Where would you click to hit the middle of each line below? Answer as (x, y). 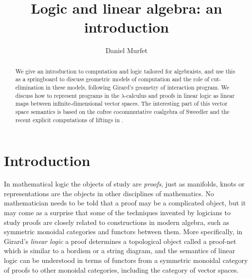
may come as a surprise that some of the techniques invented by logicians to (117, 213)
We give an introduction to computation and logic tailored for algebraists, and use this (125, 71)
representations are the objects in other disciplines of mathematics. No (109, 193)
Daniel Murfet (126, 50)
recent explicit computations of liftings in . (69, 120)
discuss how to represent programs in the (67, 95)
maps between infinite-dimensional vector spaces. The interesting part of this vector (121, 103)
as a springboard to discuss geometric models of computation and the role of (112, 79)
